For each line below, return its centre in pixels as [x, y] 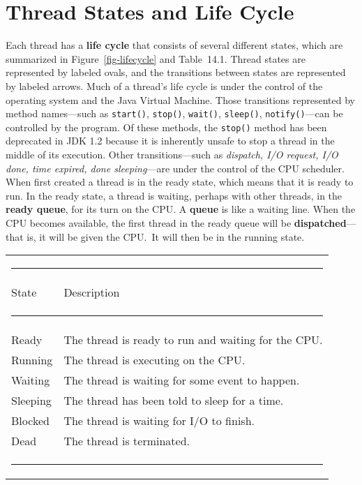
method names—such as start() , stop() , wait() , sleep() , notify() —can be [174, 113]
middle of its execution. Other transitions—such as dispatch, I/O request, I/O [172, 154]
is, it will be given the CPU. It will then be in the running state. [166, 236]
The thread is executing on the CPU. [154, 360]
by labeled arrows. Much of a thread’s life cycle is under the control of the [164, 85]
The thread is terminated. [127, 441]
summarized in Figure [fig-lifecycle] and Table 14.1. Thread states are [156, 58]
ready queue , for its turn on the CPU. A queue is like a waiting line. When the [181, 209]
